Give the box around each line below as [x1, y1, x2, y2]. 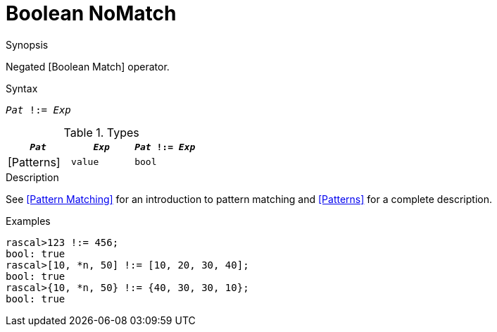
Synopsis [6, 38, 49, 51]
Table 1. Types [63, 125, 139, 140]
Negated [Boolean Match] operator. [6, 60, 170, 73]
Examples [6, 214, 51, 227]
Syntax [6, 82, 38, 94]
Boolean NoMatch [6, 1, 177, 25]
